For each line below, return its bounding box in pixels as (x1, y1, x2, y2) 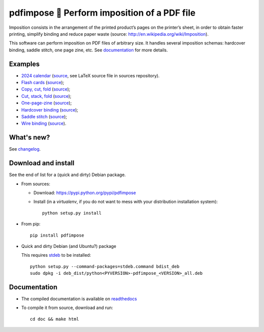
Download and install (9, 159, 75, 167)
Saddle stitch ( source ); (21, 113, 67, 119)
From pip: (21, 221, 41, 227)
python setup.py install (42, 210, 102, 216)
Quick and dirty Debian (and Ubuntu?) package (21, 243, 117, 249)
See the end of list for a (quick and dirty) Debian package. (9, 172, 126, 178)
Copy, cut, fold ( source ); (21, 86, 70, 92)
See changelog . (9, 146, 41, 152)
